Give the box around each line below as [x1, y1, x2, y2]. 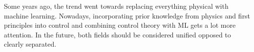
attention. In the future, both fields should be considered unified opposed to [4, 29, 231, 39]
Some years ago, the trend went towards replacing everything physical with [4, 1, 229, 11]
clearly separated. [4, 39, 57, 49]
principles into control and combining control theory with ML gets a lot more [4, 20, 236, 30]
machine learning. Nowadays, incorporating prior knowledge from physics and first [4, 10, 250, 20]
